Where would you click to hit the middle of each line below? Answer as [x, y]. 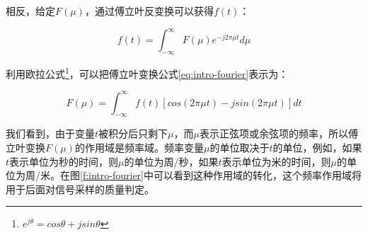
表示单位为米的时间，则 [276, 161]
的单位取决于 [240, 148]
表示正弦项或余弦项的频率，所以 [274, 133]
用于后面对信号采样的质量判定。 [80, 189]
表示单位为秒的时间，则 [64, 161]
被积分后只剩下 [133, 133]
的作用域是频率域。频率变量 [139, 148]
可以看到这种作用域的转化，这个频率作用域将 [257, 175]
